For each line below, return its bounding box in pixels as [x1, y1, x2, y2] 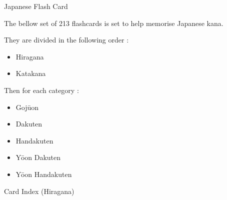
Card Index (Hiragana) [4, 185, 74, 196]
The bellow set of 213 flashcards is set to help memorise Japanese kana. [4, 17, 223, 28]
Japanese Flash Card [4, 1, 68, 11]
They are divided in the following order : [4, 34, 129, 45]
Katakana [15, 68, 46, 78]
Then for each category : [4, 84, 79, 95]
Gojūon [15, 101, 39, 112]
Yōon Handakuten [15, 168, 72, 179]
